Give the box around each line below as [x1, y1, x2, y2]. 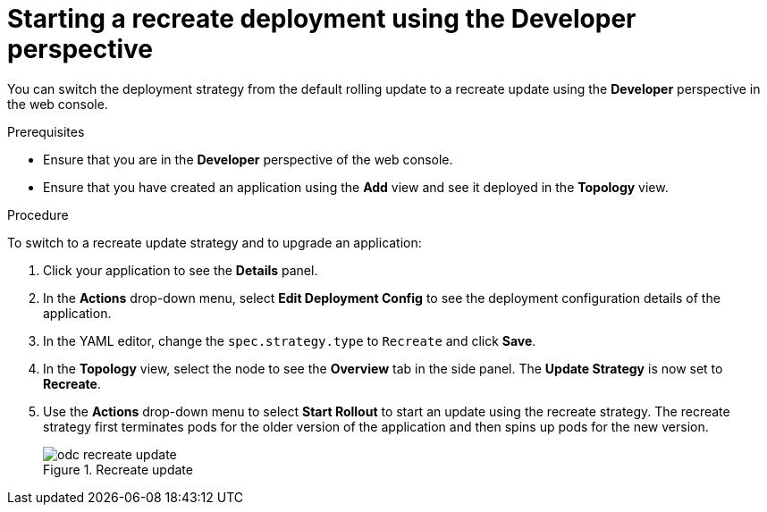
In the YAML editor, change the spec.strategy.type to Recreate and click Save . [43, 332, 536, 348]
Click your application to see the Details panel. [43, 262, 318, 278]
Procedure [7, 206, 69, 222]
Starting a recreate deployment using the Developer [7, 4, 636, 34]
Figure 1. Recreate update [43, 461, 193, 477]
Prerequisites [7, 123, 85, 139]
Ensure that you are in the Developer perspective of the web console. [43, 151, 453, 167]
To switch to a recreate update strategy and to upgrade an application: [7, 234, 422, 250]
